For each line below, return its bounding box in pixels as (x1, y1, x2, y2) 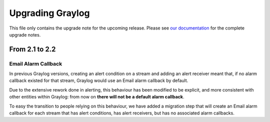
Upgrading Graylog (9, 7, 90, 18)
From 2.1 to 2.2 (9, 45, 56, 53)
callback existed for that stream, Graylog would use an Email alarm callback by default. (9, 77, 188, 83)
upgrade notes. (9, 31, 41, 37)
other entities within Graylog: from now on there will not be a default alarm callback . (9, 94, 184, 100)
